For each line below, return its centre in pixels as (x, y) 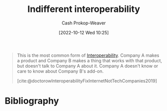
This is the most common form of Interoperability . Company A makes (88, 55)
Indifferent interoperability (84, 9)
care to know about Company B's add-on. (60, 71)
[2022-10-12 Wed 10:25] (84, 32)
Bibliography (32, 101)
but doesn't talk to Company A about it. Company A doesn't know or (88, 66)
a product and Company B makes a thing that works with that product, (90, 60)
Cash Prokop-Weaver (84, 23)
